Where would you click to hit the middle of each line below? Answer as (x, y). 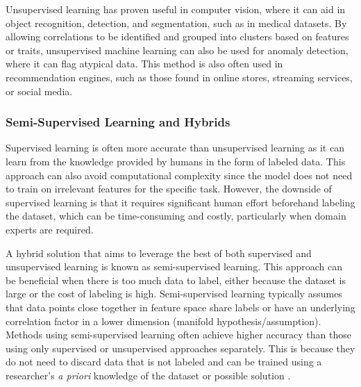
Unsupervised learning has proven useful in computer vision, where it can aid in (176, 9)
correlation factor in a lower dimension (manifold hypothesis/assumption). (163, 321)
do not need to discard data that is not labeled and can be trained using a (164, 362)
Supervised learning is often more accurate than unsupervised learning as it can (175, 148)
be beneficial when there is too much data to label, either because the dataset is (176, 280)
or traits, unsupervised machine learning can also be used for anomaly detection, (177, 50)
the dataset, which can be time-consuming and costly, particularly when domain (176, 216)
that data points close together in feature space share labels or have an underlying (180, 307)
